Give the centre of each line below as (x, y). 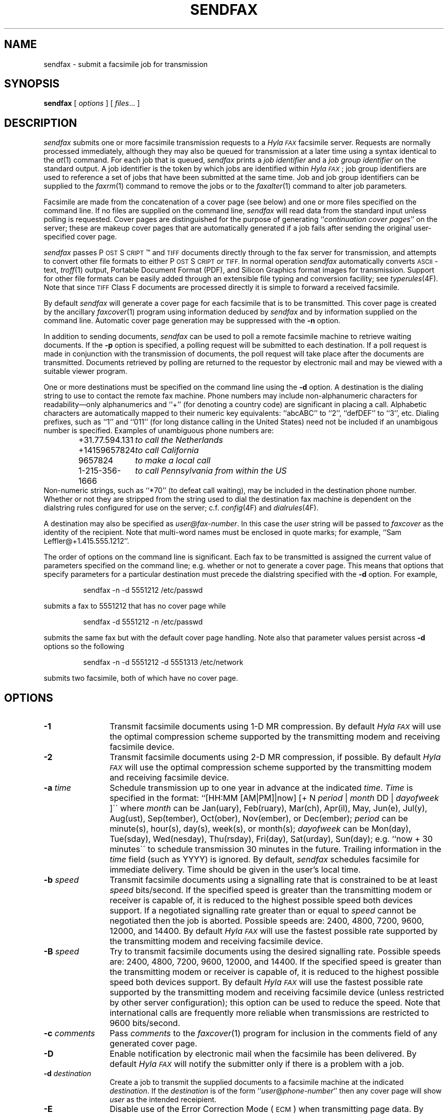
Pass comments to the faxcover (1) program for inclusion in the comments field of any (274, 1033)
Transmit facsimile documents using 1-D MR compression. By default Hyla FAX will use (275, 727)
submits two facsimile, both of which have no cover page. (141, 678)
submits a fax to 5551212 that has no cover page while (135, 606)
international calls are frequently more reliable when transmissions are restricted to (269, 1013)
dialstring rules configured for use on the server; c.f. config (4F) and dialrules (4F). (181, 508)
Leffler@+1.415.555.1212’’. (86, 541)
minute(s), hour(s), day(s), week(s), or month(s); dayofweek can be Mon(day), (260, 829)
